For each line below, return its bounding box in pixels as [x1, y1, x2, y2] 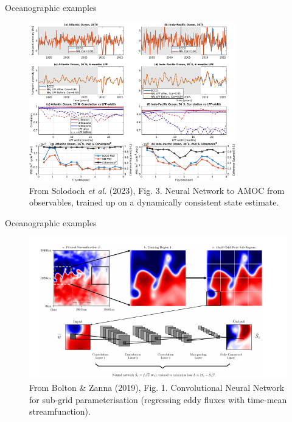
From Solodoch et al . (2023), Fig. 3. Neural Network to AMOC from [29, 184, 285, 196]
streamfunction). [29, 405, 91, 418]
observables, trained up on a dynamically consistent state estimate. [29, 196, 279, 209]
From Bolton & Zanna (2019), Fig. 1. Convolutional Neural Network [29, 381, 285, 394]
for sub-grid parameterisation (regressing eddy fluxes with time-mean [29, 393, 287, 406]
